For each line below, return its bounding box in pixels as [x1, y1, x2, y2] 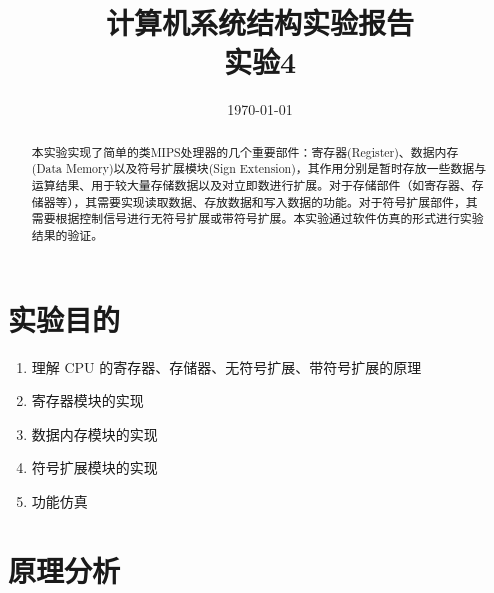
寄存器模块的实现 [31, 390, 144, 411]
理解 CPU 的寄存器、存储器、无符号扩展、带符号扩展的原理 [31, 356, 422, 377]
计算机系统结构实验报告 [105, 2, 414, 43]
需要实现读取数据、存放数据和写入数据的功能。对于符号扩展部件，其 [97, 193, 478, 210]
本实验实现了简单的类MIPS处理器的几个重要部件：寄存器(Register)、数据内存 [31, 143, 459, 160]
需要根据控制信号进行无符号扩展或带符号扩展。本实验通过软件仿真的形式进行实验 [31, 210, 484, 227]
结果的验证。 [31, 226, 104, 243]
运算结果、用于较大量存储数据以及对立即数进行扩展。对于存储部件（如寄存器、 [31, 177, 472, 194]
